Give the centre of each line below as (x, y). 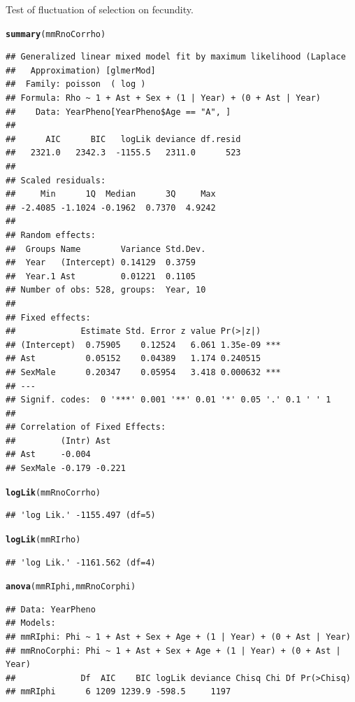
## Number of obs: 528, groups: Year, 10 (106, 290)
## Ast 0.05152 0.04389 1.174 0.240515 (133, 359)
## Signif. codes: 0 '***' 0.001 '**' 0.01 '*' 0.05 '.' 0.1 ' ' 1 (168, 400)
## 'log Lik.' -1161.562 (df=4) (81, 562)
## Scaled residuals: (56, 180)
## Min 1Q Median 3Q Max (111, 194)
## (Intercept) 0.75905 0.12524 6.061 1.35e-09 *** (143, 345)
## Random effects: (51, 235)
